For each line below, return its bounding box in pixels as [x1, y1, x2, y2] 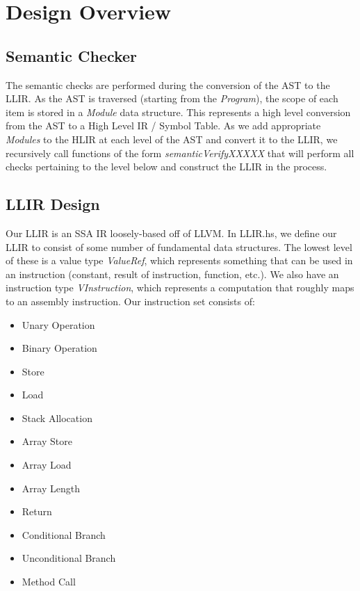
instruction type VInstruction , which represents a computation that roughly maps [6, 280, 354, 295]
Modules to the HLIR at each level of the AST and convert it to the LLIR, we [6, 131, 338, 146]
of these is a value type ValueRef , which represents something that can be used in [6, 253, 353, 268]
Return [22, 504, 52, 519]
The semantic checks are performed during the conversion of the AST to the [6, 77, 330, 92]
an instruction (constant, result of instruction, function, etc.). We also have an [6, 266, 339, 281]
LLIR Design [6, 193, 100, 215]
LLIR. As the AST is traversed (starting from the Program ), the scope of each [6, 91, 338, 106]
